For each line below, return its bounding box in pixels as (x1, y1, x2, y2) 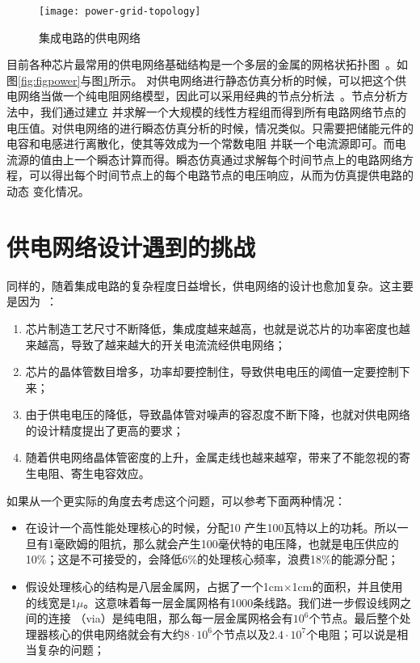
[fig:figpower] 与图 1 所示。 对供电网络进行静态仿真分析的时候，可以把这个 (18, 71, 396, 88)
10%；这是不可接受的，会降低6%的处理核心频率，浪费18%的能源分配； (25, 551, 399, 568)
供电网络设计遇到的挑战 (6, 230, 256, 263)
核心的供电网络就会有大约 (48, 625, 184, 642)
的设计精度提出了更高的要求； (25, 421, 184, 438)
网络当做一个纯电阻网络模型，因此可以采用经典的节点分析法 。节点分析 (17, 87, 397, 104)
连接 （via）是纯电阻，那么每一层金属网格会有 (48, 610, 293, 627)
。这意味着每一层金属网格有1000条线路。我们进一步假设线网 (83, 593, 401, 610)
